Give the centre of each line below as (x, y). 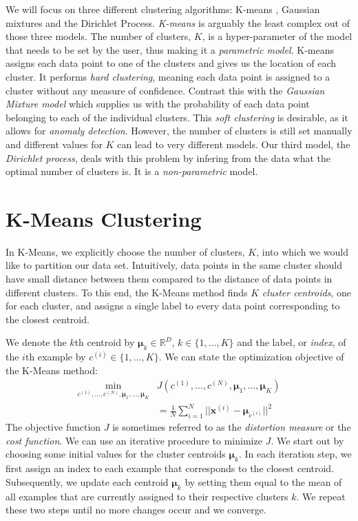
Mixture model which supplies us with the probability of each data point (158, 104)
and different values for (54, 144)
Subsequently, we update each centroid (87, 481)
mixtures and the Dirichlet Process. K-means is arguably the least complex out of (178, 22)
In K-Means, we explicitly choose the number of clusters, (125, 251)
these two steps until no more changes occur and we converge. (136, 510)
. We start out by (307, 440)
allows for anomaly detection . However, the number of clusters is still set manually (179, 131)
